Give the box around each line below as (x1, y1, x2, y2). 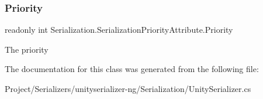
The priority (5, 43, 49, 55)
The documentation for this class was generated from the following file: (5, 63, 259, 75)
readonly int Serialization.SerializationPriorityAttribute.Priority (5, 23, 233, 36)
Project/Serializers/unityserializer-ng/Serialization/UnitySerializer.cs (5, 83, 251, 94)
